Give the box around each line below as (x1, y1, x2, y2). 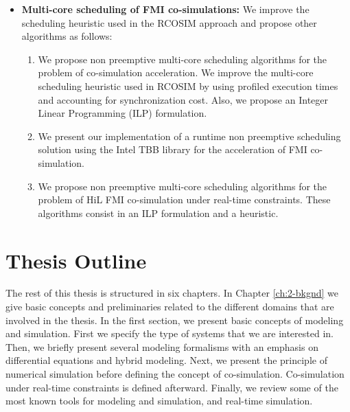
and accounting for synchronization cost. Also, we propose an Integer (38, 92, 328, 106)
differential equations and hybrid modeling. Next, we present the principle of (5, 353, 327, 367)
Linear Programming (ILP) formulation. (38, 106, 207, 120)
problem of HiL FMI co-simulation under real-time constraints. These (38, 192, 331, 207)
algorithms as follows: (21, 29, 113, 43)
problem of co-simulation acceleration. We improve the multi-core (38, 65, 314, 80)
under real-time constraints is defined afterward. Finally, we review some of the (5, 380, 338, 394)
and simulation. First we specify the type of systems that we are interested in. (5, 326, 334, 341)
